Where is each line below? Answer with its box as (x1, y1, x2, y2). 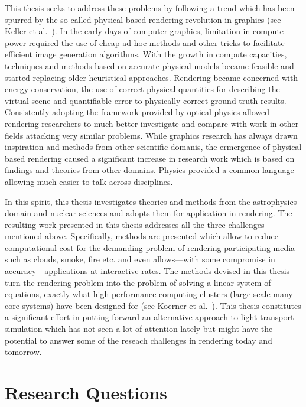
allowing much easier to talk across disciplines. (5, 175, 173, 187)
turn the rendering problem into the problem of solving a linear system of (5, 276, 271, 288)
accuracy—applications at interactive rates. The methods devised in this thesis (5, 265, 290, 277)
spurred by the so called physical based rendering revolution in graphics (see (5, 13, 281, 25)
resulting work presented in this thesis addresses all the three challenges (5, 218, 265, 230)
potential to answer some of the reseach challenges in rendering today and (5, 334, 272, 346)
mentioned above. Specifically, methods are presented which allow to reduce (5, 230, 279, 242)
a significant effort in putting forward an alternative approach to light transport (5, 311, 294, 323)
